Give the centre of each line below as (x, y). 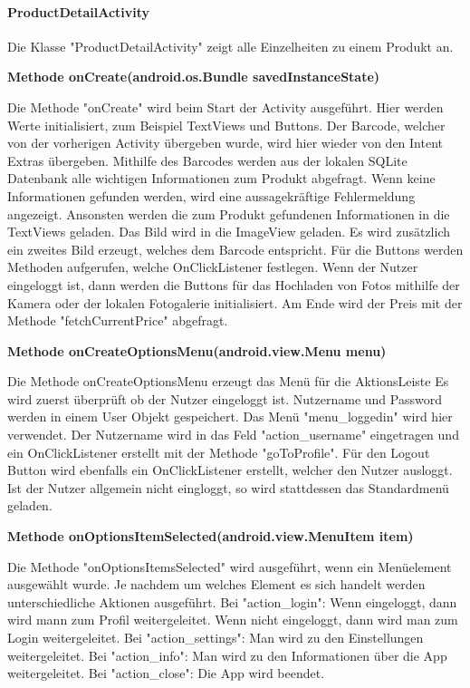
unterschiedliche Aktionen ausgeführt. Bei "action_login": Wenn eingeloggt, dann (232, 601)
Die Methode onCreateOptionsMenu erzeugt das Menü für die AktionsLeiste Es (228, 381)
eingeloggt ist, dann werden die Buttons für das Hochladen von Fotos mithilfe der (234, 284)
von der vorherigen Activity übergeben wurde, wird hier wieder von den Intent (225, 143)
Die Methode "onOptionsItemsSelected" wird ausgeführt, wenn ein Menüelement (230, 566)
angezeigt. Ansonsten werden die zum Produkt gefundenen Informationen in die (229, 213)
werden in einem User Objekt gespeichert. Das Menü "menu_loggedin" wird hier (230, 417)
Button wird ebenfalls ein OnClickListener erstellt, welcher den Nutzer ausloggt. (230, 470)
